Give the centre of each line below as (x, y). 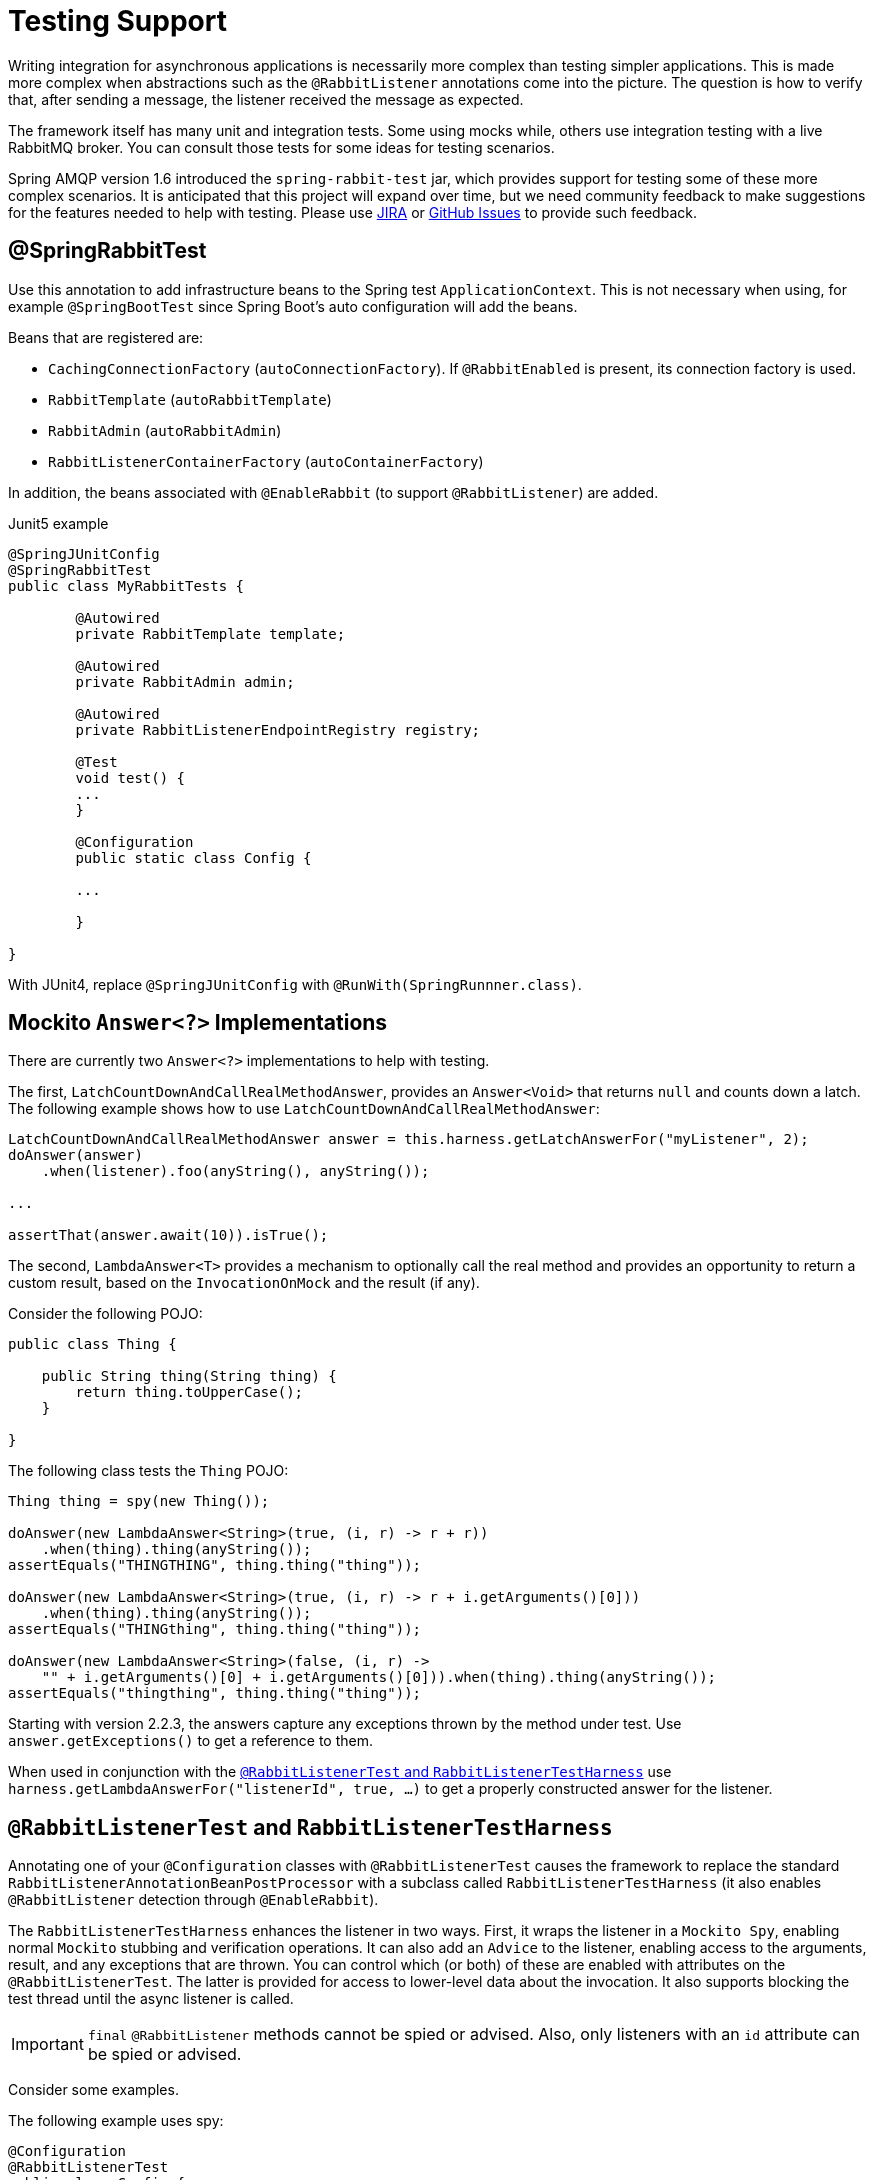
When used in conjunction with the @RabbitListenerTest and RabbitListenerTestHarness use (340, 1772)
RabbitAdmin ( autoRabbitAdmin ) (165, 430)
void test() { (130, 777)
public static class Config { (193, 857)
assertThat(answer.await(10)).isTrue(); (168, 1235)
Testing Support (117, 21)
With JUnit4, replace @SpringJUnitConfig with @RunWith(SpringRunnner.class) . (295, 984)
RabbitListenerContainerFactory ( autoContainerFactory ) (266, 461)
